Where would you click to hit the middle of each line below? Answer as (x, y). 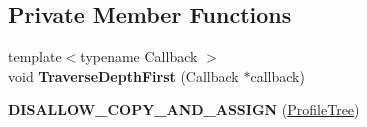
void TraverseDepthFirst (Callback (123, 75)
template (35, 56)
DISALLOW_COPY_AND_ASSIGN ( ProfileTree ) (184, 109)
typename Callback (139, 56)
